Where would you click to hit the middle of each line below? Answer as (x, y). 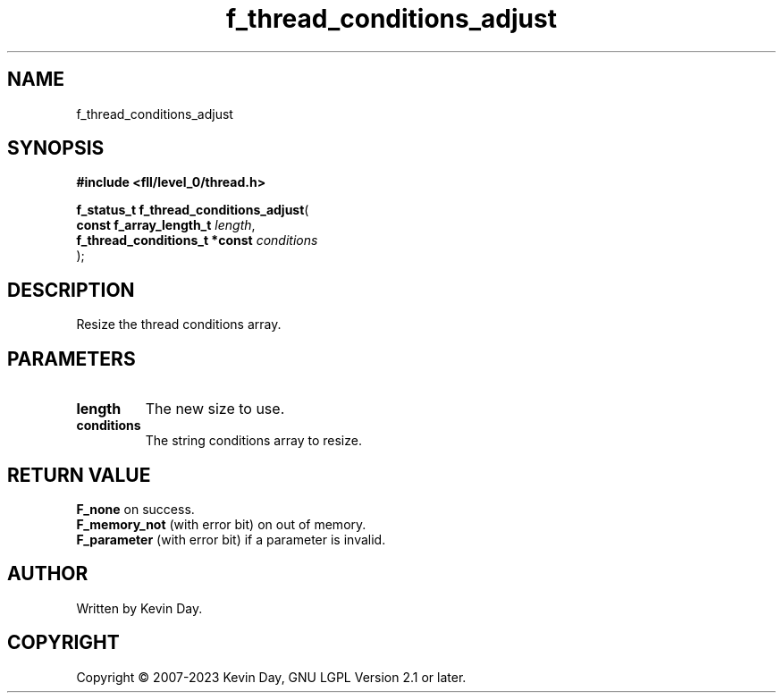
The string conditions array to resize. (253, 441)
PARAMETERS (72, 358)
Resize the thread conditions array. (179, 325)
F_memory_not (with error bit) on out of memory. (221, 524)
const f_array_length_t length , (166, 225)
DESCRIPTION (71, 290)
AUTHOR (48, 574)
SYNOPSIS (56, 148)
